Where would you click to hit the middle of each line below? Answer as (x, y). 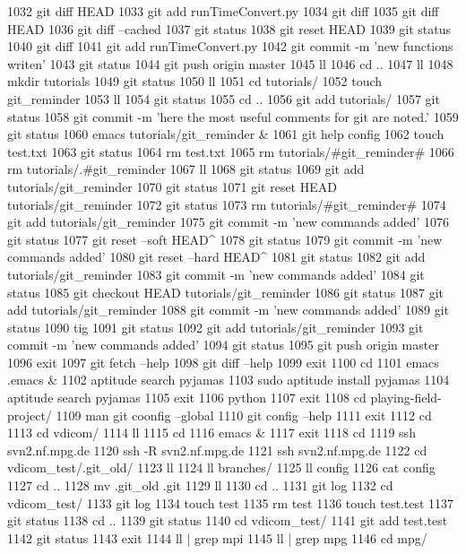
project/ (30, 415)
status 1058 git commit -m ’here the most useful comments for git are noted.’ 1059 (233, 116)
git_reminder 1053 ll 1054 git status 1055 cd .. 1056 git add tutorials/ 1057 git (224, 98)
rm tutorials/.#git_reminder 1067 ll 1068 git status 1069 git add (186, 169)
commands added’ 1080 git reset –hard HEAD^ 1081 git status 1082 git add (216, 257)
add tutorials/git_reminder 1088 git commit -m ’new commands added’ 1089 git (228, 310)
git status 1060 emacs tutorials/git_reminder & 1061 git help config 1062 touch (226, 134)
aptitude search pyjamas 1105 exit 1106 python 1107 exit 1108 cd (187, 398)
